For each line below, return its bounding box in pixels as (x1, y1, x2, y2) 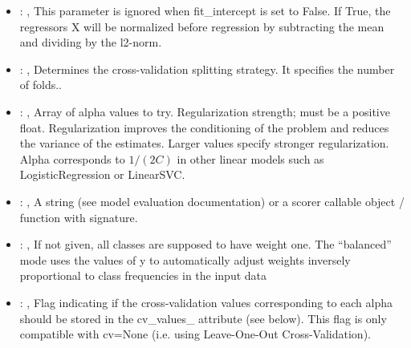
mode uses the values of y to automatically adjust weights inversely (19, 251, 351, 268)
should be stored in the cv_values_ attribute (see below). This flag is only (19, 310, 387, 326)
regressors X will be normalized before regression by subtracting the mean (19, 18, 385, 34)
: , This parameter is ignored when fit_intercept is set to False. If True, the (19, 2, 391, 18)
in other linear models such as (177, 150, 324, 167)
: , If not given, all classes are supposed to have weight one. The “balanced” (19, 236, 392, 253)
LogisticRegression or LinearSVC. (19, 166, 185, 183)
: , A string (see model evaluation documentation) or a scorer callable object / (19, 192, 405, 209)
